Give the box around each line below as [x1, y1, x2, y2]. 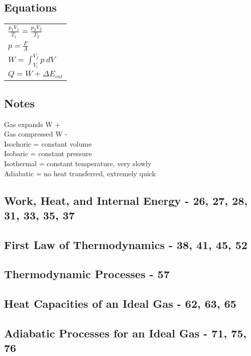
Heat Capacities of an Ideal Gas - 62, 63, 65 [4, 296, 236, 311]
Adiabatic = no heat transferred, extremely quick [4, 168, 156, 178]
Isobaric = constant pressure [4, 148, 92, 159]
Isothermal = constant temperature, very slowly [4, 158, 152, 168]
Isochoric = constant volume [4, 138, 92, 149]
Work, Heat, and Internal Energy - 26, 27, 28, [4, 192, 248, 208]
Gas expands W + [4, 118, 61, 129]
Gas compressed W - [4, 129, 67, 139]
